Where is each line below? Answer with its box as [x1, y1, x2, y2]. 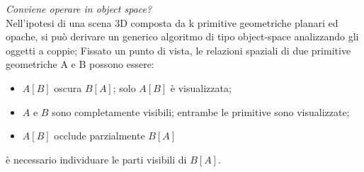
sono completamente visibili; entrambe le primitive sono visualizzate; [52, 104, 350, 119]
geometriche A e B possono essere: [6, 57, 154, 71]
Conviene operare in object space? [6, 1, 152, 16]
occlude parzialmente [54, 128, 145, 143]
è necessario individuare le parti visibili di [6, 151, 187, 166]
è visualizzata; [170, 80, 232, 95]
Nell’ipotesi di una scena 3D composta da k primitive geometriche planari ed [6, 15, 339, 30]
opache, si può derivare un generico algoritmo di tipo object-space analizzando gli [6, 29, 359, 44]
